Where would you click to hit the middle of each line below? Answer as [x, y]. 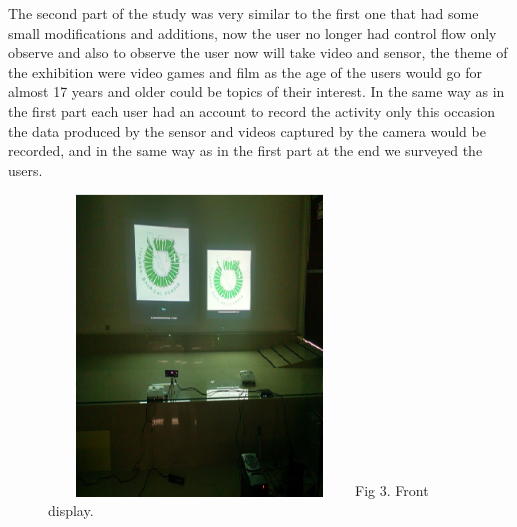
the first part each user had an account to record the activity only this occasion [251, 110]
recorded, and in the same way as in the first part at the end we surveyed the [245, 150]
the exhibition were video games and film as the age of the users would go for [245, 71]
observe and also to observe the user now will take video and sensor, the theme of [258, 52]
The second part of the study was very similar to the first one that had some [243, 13]
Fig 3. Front [392, 490]
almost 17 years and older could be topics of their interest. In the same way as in [256, 91]
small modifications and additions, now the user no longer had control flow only [252, 32]
